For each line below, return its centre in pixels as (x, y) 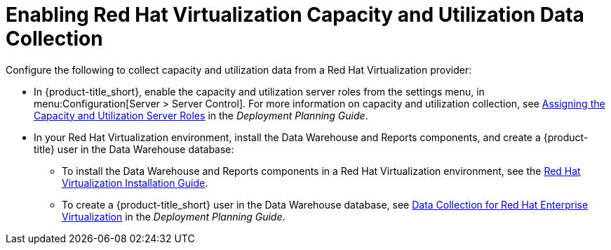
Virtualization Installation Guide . (135, 183)
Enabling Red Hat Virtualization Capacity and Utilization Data (295, 15)
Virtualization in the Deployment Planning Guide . (174, 216)
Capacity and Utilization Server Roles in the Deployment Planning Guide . (201, 115)
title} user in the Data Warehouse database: (134, 149)
